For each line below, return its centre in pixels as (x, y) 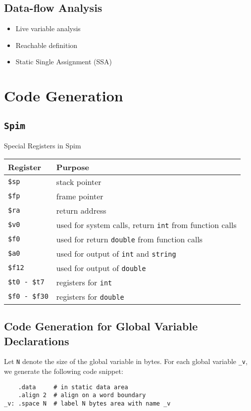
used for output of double (101, 268)
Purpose (73, 167)
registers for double (90, 296)
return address (81, 210)
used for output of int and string (116, 253)
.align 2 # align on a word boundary (82, 395)
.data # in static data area (73, 387)
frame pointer (80, 196)
